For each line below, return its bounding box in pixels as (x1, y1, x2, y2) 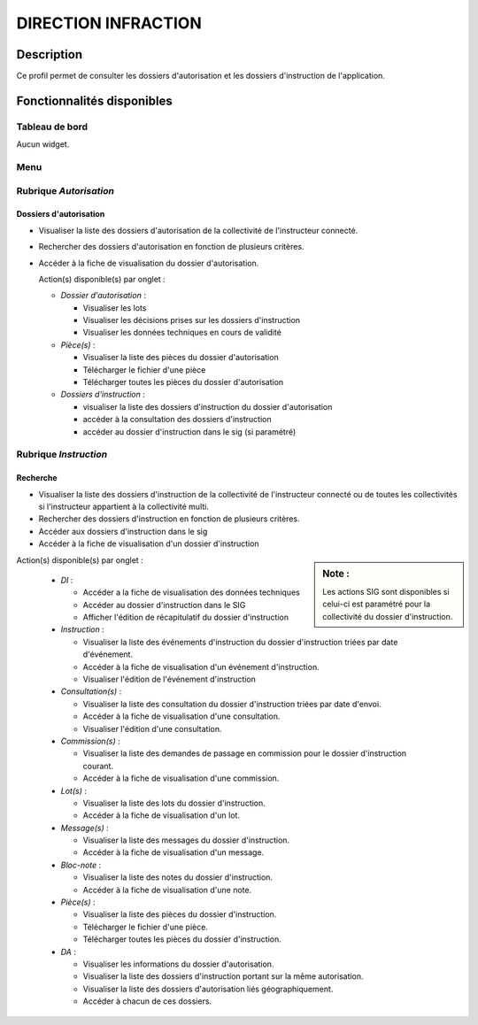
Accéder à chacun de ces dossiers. (82, 996, 212, 1006)
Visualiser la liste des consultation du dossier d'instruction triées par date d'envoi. (82, 698, 382, 709)
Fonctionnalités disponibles (16, 93, 173, 108)
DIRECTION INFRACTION (16, 13, 203, 33)
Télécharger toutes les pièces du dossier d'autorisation (82, 377, 284, 388)
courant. (82, 760, 114, 771)
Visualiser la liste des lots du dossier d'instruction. (82, 798, 266, 808)
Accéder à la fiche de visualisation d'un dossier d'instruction (38, 538, 260, 549)
